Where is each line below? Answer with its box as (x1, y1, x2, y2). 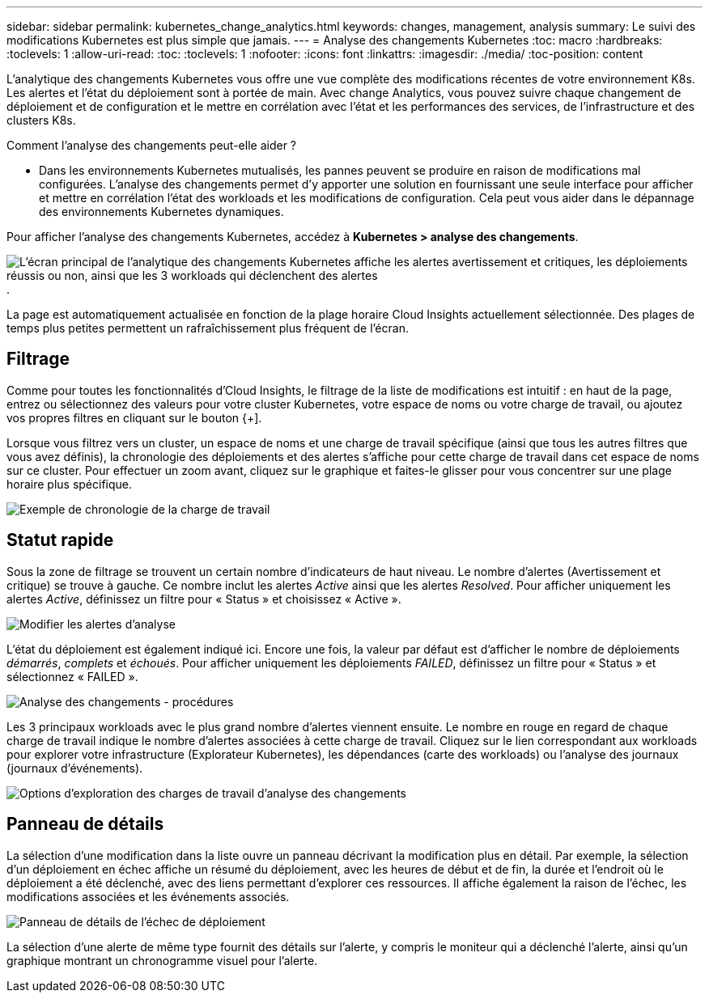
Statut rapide (6, 530, 114, 551)
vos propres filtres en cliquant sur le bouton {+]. (6, 410, 262, 425)
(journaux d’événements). (6, 760, 143, 775)
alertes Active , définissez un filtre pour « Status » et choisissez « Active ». (6, 591, 401, 606)
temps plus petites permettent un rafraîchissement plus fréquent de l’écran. (6, 321, 409, 335)
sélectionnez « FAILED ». (6, 669, 138, 684)
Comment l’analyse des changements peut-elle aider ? (6, 138, 296, 152)
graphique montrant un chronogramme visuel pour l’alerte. (6, 953, 318, 967)
